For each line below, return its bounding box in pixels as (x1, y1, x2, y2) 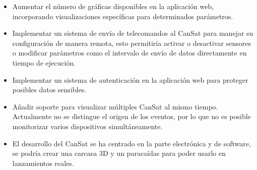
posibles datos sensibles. (12, 84, 87, 95)
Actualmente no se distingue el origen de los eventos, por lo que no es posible (12, 111, 251, 122)
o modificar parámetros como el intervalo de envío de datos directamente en (12, 47, 247, 58)
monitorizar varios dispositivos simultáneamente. (12, 121, 163, 131)
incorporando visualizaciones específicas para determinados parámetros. (12, 11, 233, 21)
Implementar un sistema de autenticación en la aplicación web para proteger (12, 74, 248, 85)
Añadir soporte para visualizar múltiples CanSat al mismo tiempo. (12, 101, 218, 111)
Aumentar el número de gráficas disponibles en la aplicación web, (12, 1, 214, 11)
